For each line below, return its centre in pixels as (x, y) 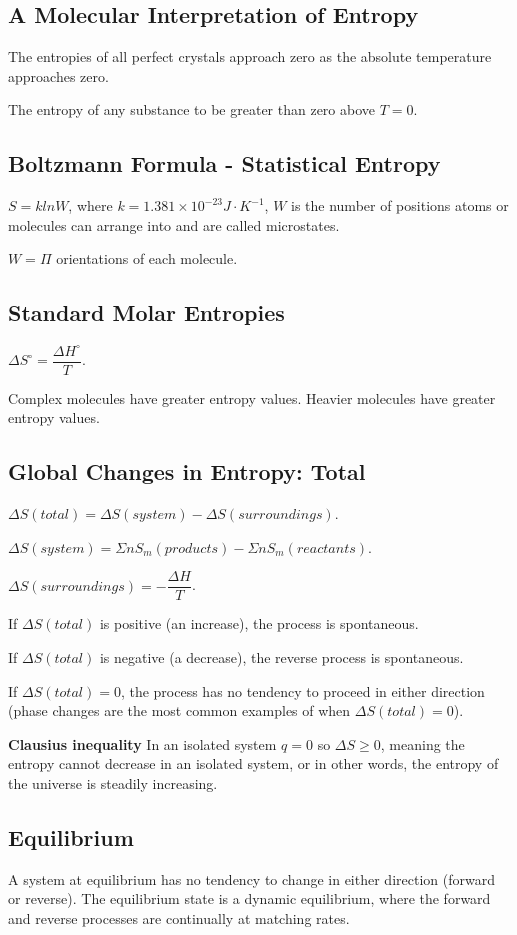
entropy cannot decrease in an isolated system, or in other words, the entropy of (253, 763)
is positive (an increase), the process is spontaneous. (259, 623)
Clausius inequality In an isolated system (142, 743)
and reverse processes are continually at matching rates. (179, 917)
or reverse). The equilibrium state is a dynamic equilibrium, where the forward (249, 898)
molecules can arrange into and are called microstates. (174, 224)
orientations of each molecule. (147, 258)
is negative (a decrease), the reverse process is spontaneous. (281, 656)
